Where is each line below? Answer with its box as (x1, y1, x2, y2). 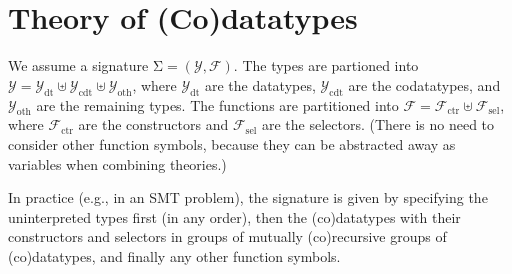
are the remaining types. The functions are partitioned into (36, 94, 399, 115)
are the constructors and (78, 114, 229, 135)
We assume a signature (8, 55, 149, 76)
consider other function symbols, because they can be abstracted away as (8, 133, 456, 154)
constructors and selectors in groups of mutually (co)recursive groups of (8, 226, 447, 247)
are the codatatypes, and (348, 74, 501, 95)
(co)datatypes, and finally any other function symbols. (8, 245, 341, 266)
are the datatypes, (204, 74, 316, 95)
